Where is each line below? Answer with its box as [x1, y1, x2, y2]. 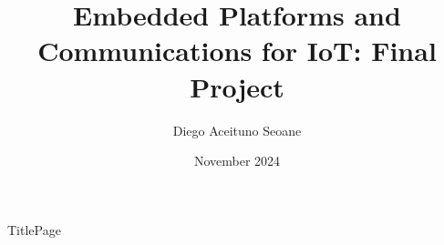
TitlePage [7, 219, 61, 239]
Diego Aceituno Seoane [172, 120, 302, 139]
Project [190, 67, 284, 105]
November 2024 [193, 151, 281, 170]
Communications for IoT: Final [37, 32, 437, 69]
